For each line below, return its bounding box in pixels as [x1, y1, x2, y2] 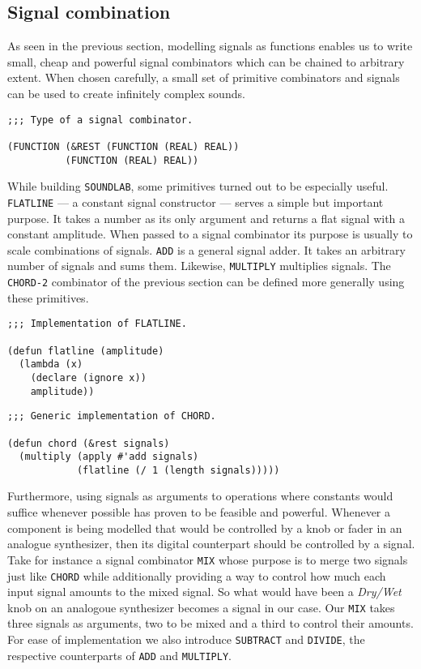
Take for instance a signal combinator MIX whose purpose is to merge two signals [7, 551, 408, 568]
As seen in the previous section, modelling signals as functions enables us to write [7, 37, 413, 54]
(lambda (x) [19, 358, 83, 371]
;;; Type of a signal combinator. [7, 114, 193, 126]
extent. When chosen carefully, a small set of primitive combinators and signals [7, 69, 400, 86]
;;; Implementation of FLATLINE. [7, 318, 187, 330]
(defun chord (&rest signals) [7, 437, 170, 449]
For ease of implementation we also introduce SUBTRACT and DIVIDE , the [7, 631, 365, 648]
